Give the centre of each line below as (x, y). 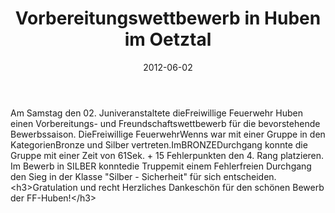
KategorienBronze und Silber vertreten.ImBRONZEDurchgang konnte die (159, 144)
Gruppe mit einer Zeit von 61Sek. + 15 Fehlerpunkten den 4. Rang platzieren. (167, 155)
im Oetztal (168, 39)
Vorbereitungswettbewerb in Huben (168, 18)
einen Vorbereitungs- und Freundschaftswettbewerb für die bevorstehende (165, 123)
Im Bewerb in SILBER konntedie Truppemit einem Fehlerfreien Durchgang (161, 166)
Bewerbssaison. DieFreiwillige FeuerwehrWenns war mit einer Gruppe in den (168, 134)
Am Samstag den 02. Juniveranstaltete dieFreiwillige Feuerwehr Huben (156, 113)
